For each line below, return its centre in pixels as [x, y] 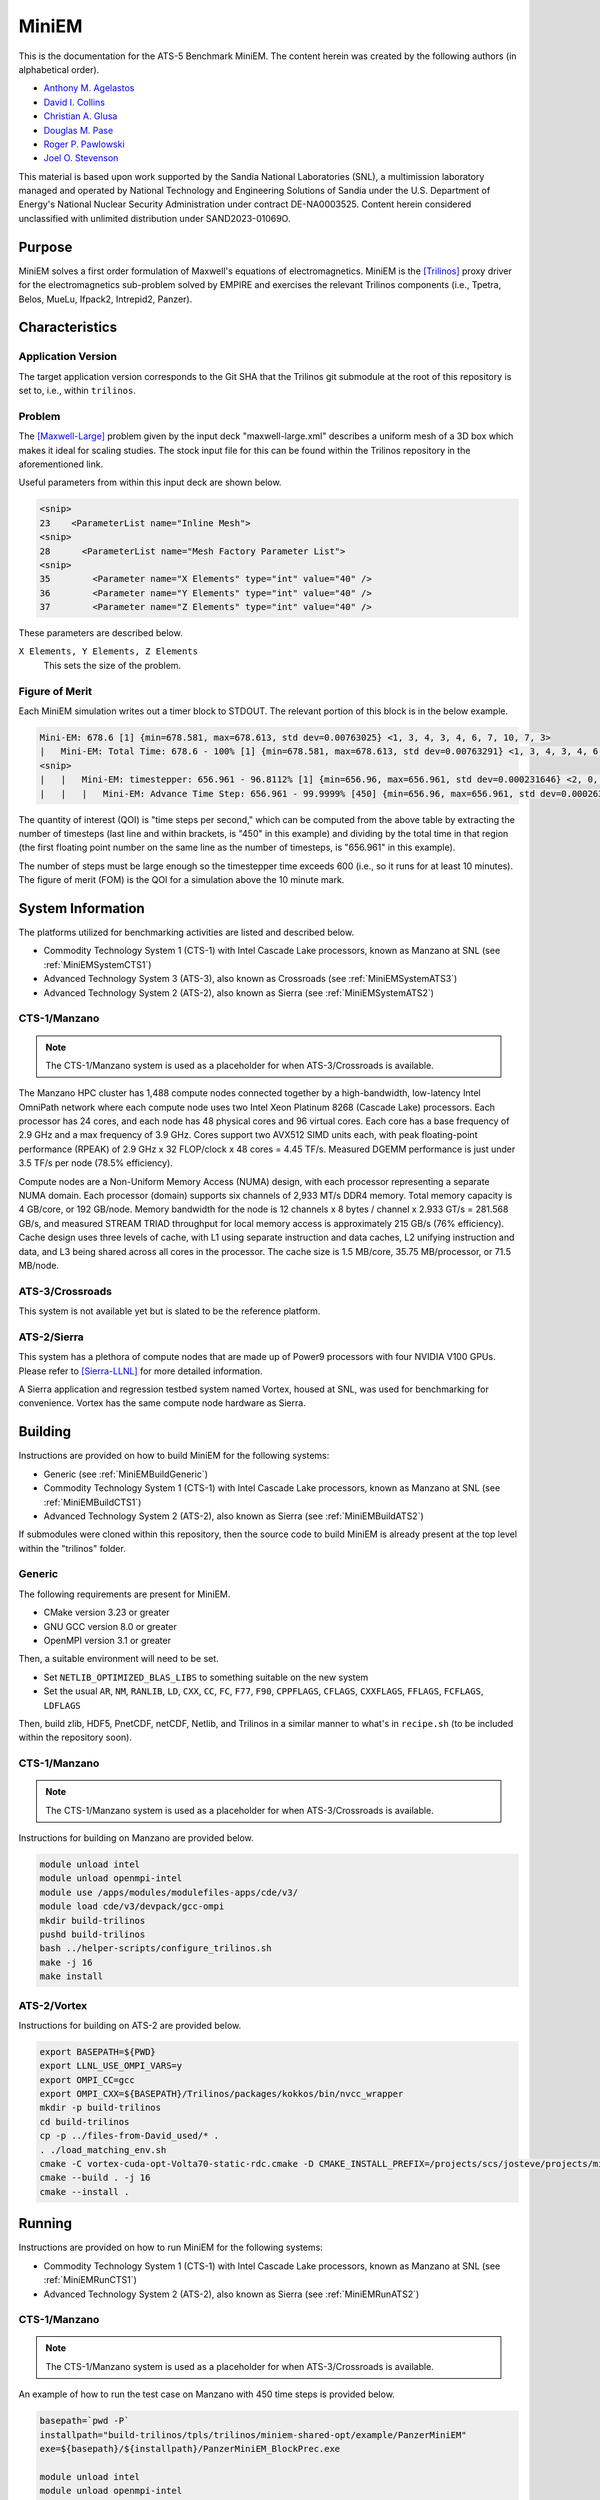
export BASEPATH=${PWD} [98, 2051]
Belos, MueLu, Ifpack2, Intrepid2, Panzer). [105, 299]
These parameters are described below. [101, 633]
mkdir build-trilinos [92, 1920]
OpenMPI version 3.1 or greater [107, 1641]
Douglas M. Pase [78, 130]
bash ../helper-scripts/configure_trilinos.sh [155, 1948]
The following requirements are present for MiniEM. [124, 1594]
